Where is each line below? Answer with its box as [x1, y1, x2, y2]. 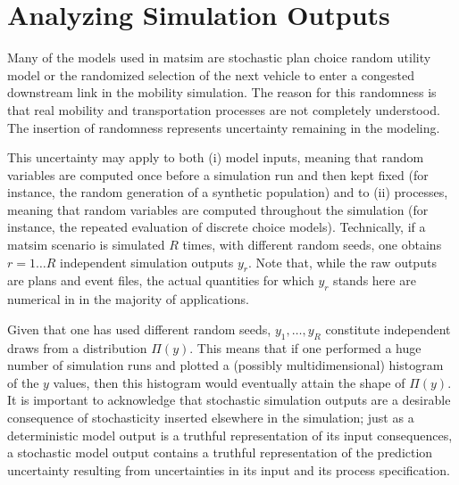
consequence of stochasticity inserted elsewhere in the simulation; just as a [7, 408, 414, 427]
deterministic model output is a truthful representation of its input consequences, [7, 425, 453, 444]
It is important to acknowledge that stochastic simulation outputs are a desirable [7, 390, 451, 409]
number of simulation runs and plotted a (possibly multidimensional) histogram [7, 356, 444, 374]
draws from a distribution [7, 338, 147, 357]
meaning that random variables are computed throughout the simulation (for [7, 200, 429, 218]
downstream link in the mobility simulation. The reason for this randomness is [7, 83, 437, 102]
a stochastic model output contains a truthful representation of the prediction [7, 443, 433, 462]
